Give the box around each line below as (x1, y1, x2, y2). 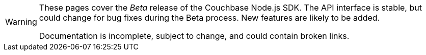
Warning (5, 17, 37, 27)
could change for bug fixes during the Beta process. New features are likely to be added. (39, 13, 380, 23)
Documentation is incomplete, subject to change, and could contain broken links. (39, 31, 350, 41)
